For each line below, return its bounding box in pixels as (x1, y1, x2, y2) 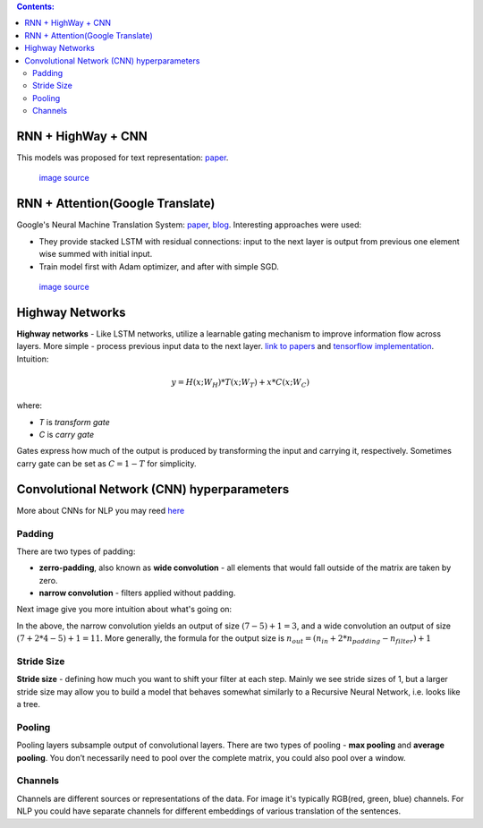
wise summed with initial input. (38, 249, 153, 260)
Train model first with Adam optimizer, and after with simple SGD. (38, 260, 279, 272)
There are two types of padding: (16, 546, 136, 557)
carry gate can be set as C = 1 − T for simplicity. (16, 457, 197, 469)
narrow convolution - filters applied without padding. (38, 587, 236, 599)
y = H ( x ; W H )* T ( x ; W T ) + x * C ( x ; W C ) (171, 377, 310, 389)
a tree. (16, 699, 40, 710)
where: (16, 400, 43, 411)
